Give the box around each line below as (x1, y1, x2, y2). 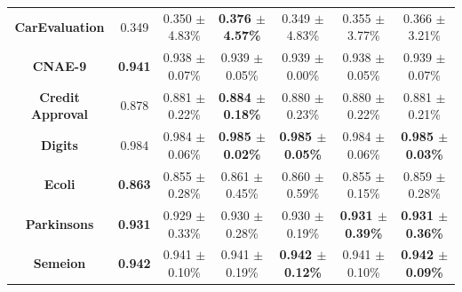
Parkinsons (25, 214, 94, 233)
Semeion (33, 254, 86, 272)
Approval (30, 105, 89, 123)
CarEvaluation (14, 17, 105, 36)
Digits (41, 135, 78, 154)
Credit (39, 87, 80, 106)
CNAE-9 (32, 56, 87, 75)
